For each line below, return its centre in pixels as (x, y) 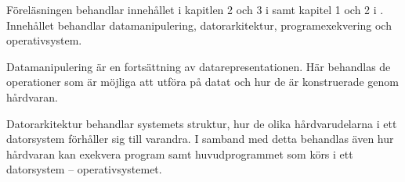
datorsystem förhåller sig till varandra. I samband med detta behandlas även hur (200, 139)
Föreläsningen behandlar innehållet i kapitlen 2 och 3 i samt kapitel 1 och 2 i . (195, 9)
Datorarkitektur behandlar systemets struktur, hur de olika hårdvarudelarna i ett (202, 123)
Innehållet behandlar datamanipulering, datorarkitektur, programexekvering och (199, 25)
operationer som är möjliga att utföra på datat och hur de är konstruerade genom (202, 82)
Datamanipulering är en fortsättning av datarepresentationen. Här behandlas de (199, 66)
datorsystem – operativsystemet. (84, 169)
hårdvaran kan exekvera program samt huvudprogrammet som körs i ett (180, 153)
